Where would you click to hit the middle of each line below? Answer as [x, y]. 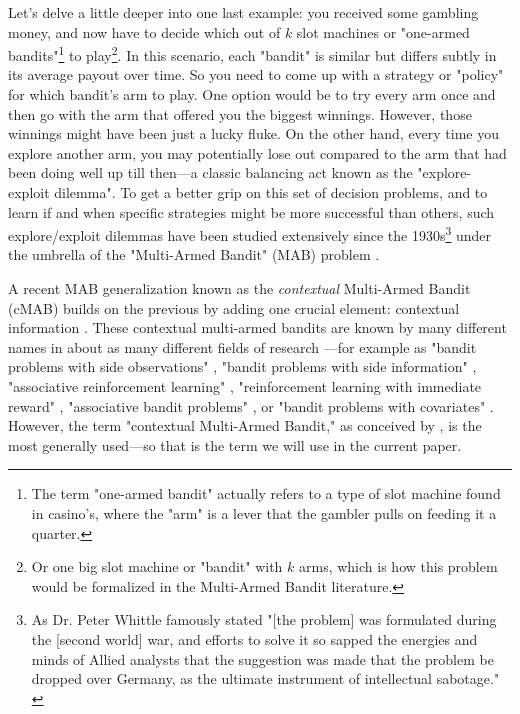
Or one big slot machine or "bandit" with [157, 566]
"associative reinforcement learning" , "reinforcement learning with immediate [245, 386]
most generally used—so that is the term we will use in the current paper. [235, 444]
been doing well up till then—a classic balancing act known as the [210, 172]
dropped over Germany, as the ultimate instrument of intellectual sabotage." [265, 678]
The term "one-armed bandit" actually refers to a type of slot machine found [266, 493]
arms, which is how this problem [398, 566]
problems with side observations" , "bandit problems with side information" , [242, 366]
